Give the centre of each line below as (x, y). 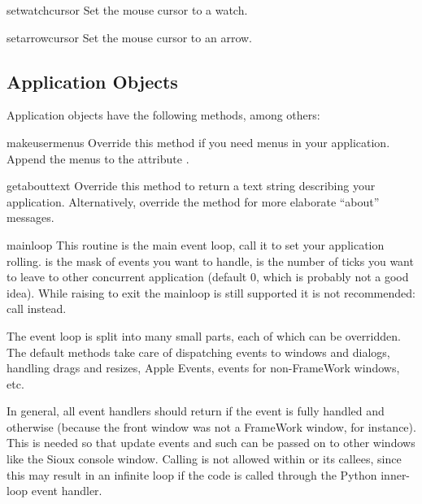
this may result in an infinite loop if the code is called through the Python (192, 474)
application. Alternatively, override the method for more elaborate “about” (193, 201)
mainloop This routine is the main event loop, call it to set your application (196, 244)
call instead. (37, 308)
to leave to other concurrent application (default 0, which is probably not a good (208, 277)
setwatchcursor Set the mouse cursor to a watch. (127, 10)
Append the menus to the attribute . (98, 158)
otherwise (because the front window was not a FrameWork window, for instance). (211, 426)
